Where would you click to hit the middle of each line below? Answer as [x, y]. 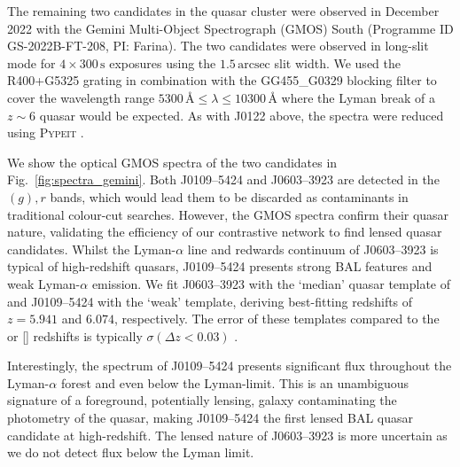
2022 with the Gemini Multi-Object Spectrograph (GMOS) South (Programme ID [230, 28]
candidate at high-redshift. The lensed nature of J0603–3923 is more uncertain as [227, 435]
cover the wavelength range [81, 97]
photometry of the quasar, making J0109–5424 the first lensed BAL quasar [210, 418]
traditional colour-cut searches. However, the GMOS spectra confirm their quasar [228, 214]
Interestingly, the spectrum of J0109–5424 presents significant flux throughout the [230, 366]
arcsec [254, 64]
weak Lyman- [44, 283]
